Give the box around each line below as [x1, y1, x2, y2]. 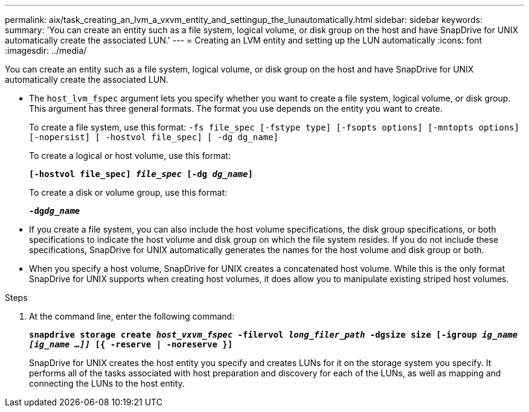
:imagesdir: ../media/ [5, 45, 87, 56]
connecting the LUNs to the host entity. [29, 378, 185, 388]
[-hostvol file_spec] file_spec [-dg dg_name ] [29, 169, 253, 179]
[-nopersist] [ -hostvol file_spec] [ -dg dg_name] [29, 132, 279, 142]
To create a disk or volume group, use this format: [29, 187, 227, 198]
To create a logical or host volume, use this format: [29, 150, 231, 161]
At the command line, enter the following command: [29, 311, 235, 321]
